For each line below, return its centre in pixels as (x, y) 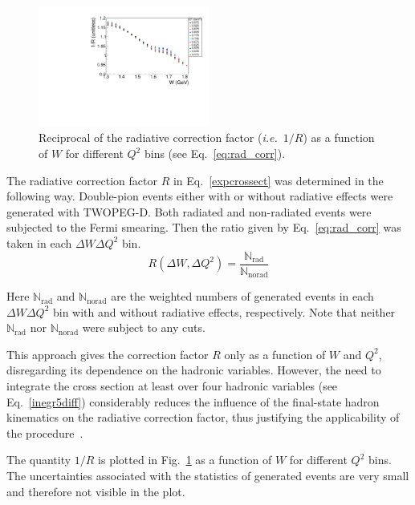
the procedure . (45, 432)
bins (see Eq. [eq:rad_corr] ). (215, 154)
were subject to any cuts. (144, 327)
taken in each (39, 242)
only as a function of (275, 354)
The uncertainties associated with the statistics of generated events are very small (208, 476)
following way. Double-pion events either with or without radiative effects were (200, 196)
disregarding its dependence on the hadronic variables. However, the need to (194, 370)
